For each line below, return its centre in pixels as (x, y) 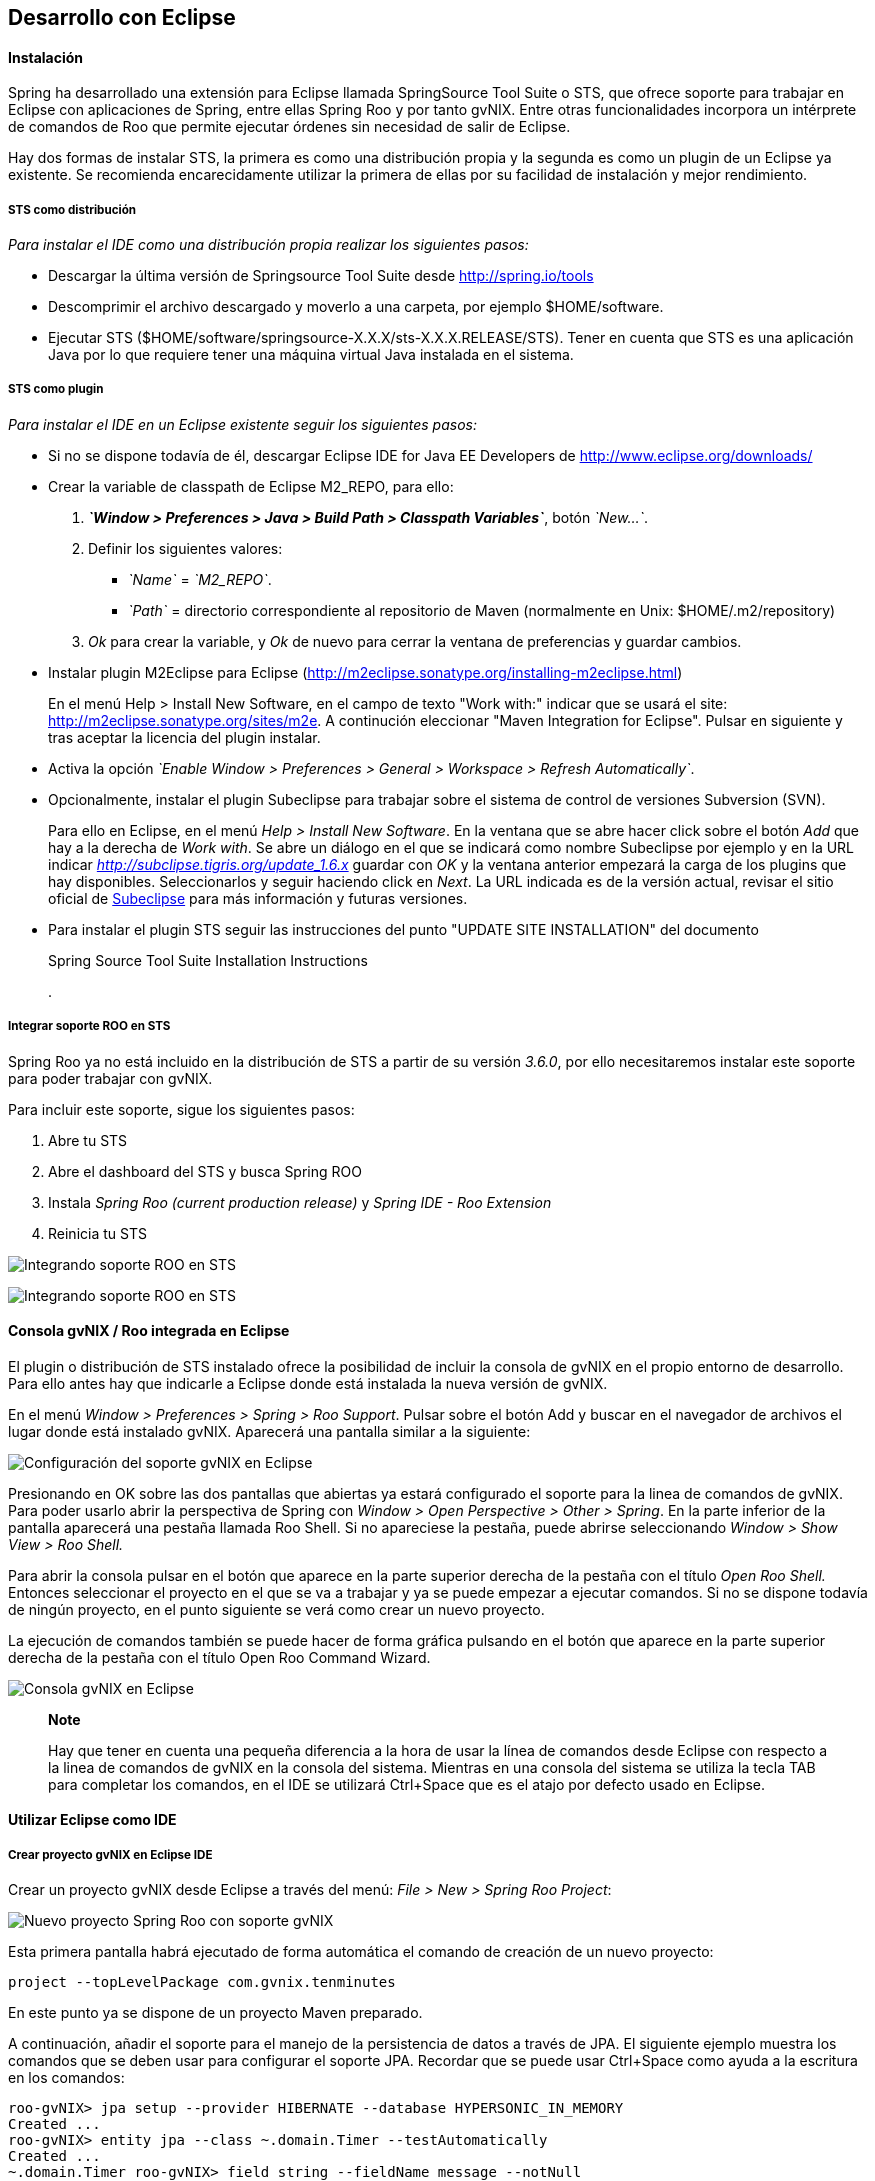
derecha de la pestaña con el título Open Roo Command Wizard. (219, 1657)
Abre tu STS (88, 1140)
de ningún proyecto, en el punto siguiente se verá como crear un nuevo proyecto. (276, 1609)
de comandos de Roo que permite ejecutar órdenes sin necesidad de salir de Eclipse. (289, 127)
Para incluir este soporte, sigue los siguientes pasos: (181, 1109)
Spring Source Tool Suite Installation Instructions (208, 960)
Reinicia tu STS (97, 1233)
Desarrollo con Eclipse (122, 17)
